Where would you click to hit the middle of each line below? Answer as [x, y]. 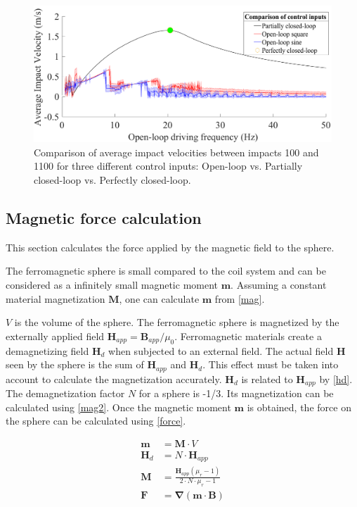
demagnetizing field [47, 350]
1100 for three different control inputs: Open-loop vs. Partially [168, 166]
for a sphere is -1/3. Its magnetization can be [236, 393]
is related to [267, 378]
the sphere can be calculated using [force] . [96, 421]
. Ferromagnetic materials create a [248, 336]
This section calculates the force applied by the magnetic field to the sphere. [170, 247]
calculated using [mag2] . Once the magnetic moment [118, 407]
